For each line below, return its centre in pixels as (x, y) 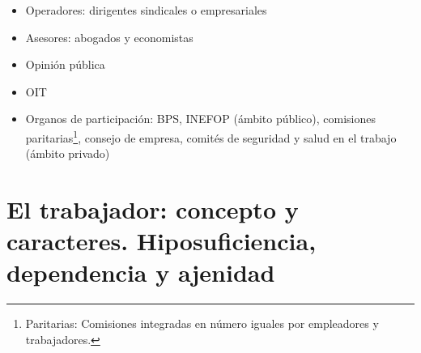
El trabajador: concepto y (153, 209)
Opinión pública (65, 64)
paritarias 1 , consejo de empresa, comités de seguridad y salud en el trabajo (211, 136)
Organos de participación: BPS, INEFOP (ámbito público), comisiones (201, 119)
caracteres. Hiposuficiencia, (162, 241)
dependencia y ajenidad (141, 272)
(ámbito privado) (68, 153)
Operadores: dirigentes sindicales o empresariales (146, 10)
